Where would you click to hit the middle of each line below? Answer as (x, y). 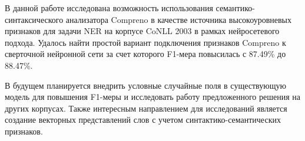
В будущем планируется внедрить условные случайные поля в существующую (145, 85)
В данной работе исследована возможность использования (109, 8)
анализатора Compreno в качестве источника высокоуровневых (178, 19)
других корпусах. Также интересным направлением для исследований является (146, 108)
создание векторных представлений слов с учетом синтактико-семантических (143, 120)
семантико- (235, 8)
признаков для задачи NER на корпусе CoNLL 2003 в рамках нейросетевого (142, 31)
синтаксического (34, 19)
